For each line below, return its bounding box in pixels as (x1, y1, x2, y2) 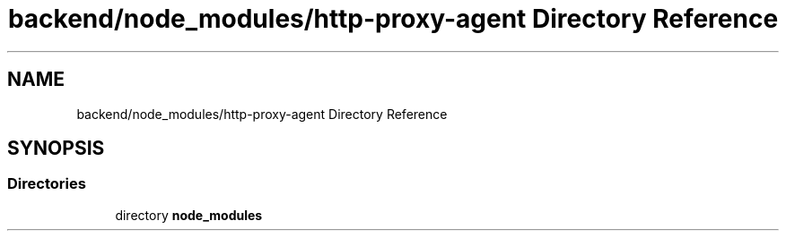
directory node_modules (115, 207, 263, 223)
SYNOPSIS (7, 137, 105, 160)
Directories (7, 174, 86, 193)
